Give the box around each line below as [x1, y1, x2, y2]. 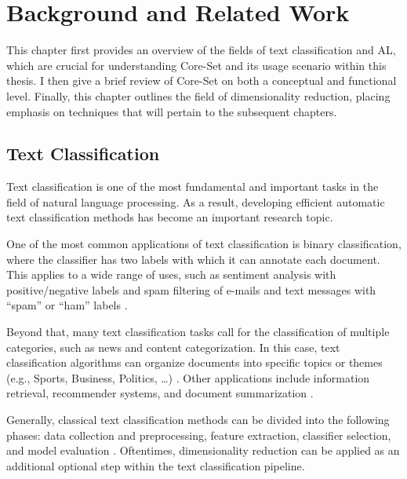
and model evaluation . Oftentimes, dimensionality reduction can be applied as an [6, 442, 400, 459]
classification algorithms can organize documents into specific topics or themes [6, 354, 383, 371]
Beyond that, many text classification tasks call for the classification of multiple [6, 324, 390, 340]
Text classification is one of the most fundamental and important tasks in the [6, 178, 379, 195]
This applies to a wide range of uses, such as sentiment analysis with [6, 266, 336, 283]
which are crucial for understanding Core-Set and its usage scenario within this [6, 57, 387, 73]
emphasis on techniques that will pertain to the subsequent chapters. [6, 103, 337, 119]
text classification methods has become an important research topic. [6, 209, 333, 225]
